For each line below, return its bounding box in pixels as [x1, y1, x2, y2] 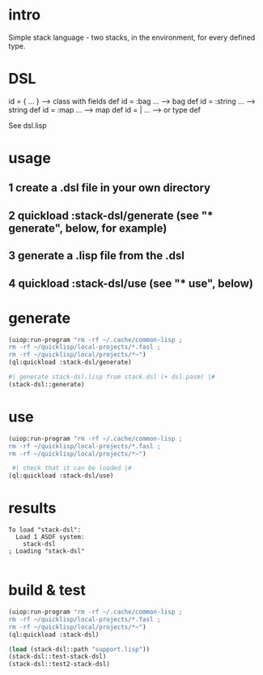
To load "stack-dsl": [8, 526, 82, 534]
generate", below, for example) [8, 221, 168, 235]
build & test [8, 581, 87, 600]
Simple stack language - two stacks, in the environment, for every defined [8, 32, 256, 42]
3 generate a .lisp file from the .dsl [8, 249, 185, 263]
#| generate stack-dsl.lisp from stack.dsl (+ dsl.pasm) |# [8, 373, 216, 382]
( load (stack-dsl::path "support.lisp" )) [8, 645, 151, 653]
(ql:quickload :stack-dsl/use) [8, 472, 114, 480]
